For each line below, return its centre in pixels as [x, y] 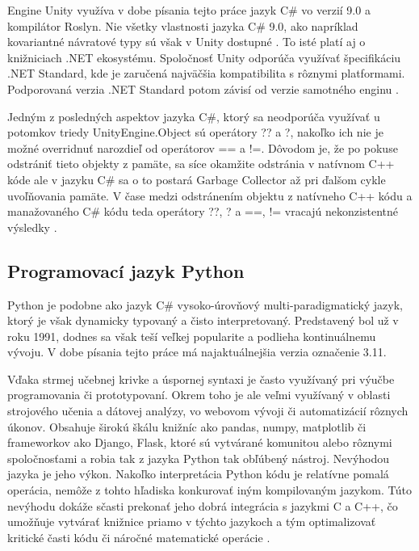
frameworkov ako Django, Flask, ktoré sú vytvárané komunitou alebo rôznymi [200, 442]
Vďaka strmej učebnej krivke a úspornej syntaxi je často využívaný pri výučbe [201, 379]
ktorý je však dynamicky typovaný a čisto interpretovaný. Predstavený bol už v [203, 320]
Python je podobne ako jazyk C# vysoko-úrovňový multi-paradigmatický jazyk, [205, 304]
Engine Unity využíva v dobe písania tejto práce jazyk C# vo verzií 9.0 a [189, 10]
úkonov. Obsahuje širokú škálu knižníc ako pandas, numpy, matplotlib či [187, 426]
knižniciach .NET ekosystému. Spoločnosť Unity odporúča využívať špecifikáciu [204, 57]
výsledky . [32, 227]
